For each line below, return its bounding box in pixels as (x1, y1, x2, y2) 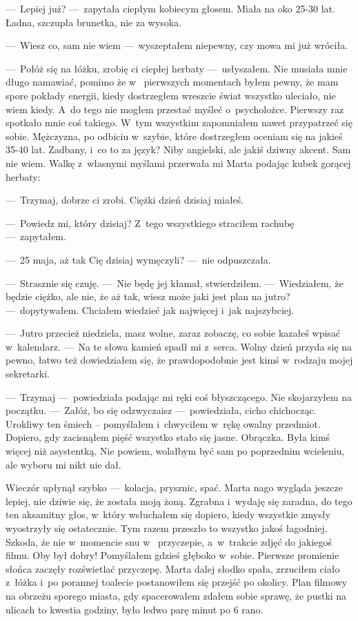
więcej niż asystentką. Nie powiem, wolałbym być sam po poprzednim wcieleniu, (6, 444, 345, 458)
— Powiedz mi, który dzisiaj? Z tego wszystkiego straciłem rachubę (6, 215, 295, 230)
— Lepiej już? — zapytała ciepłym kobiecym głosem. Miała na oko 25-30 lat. (6, 1, 335, 15)
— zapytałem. (6, 229, 66, 244)
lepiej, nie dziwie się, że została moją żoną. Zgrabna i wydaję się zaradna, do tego (6, 493, 352, 508)
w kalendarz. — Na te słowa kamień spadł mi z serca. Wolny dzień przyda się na (6, 339, 352, 353)
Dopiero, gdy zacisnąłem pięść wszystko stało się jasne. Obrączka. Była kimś (6, 430, 330, 444)
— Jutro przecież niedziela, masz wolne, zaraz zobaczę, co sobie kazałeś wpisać (6, 326, 341, 340)
